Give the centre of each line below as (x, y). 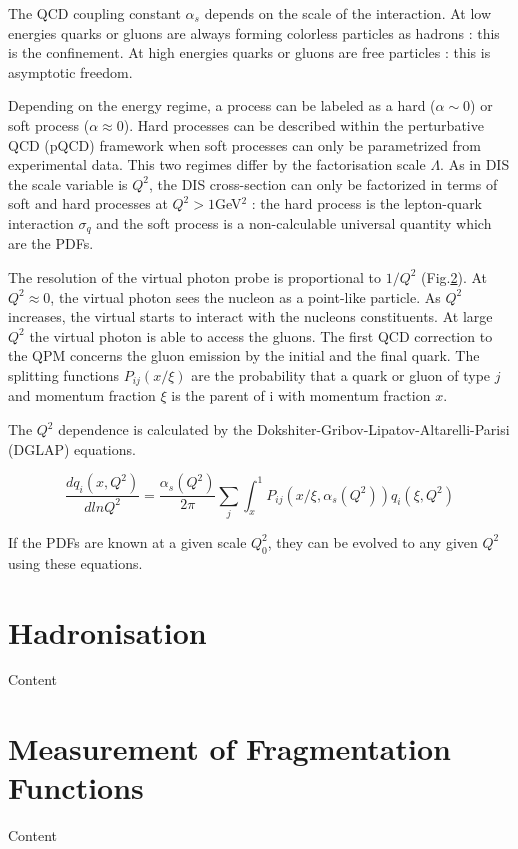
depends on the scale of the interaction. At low (348, 13)
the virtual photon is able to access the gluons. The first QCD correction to (261, 335)
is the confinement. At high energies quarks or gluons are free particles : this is (249, 52)
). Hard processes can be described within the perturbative (303, 124)
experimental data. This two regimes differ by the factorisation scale (217, 164)
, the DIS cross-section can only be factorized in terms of (323, 183)
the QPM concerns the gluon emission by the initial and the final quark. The (244, 355)
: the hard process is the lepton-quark (367, 203)
